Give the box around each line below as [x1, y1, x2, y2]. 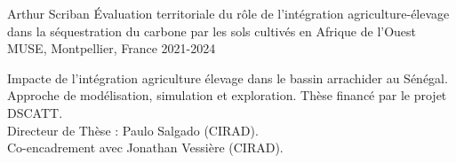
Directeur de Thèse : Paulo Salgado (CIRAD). [7, 120, 259, 139]
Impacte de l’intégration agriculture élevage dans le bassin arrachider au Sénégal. [7, 68, 448, 87]
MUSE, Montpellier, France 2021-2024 [7, 39, 216, 58]
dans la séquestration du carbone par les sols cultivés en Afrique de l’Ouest [7, 21, 417, 40]
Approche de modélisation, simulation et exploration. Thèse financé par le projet [7, 86, 447, 105]
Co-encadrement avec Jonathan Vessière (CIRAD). [7, 138, 284, 157]
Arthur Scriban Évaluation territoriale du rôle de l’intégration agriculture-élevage [7, 4, 450, 22]
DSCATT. [7, 103, 63, 121]
